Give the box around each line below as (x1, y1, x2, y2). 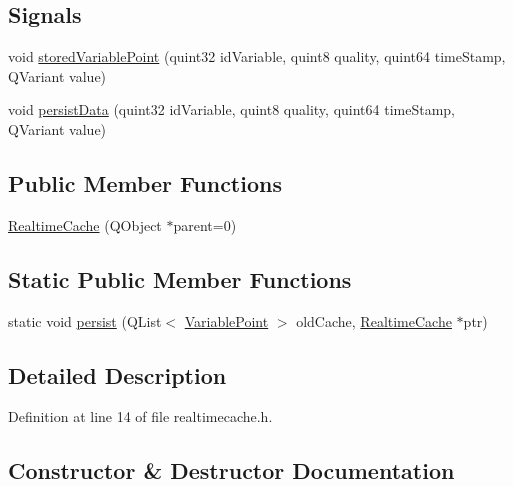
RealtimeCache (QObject (8, 214, 162, 235)
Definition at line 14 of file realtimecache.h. (8, 406, 273, 427)
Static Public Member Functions (8, 263, 352, 294)
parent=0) (173, 214, 237, 235)
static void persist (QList (8, 310, 162, 331)
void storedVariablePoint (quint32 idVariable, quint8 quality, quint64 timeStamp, (8, 46, 506, 67)
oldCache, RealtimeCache (296, 310, 452, 331)
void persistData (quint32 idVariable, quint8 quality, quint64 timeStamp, (8, 99, 455, 120)
